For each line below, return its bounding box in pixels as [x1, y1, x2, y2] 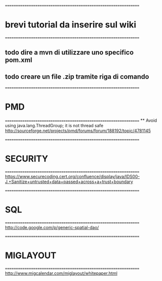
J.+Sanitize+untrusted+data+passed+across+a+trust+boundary [5, 179, 133, 185]
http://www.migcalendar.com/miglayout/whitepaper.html [5, 270, 118, 276]
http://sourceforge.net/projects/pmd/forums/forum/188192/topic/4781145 [5, 128, 151, 134]
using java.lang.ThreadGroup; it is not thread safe [5, 123, 103, 129]
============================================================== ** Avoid [5, 117, 157, 123]
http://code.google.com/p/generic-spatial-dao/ [5, 224, 99, 230]
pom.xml [5, 56, 32, 64]
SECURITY [5, 153, 48, 165]
